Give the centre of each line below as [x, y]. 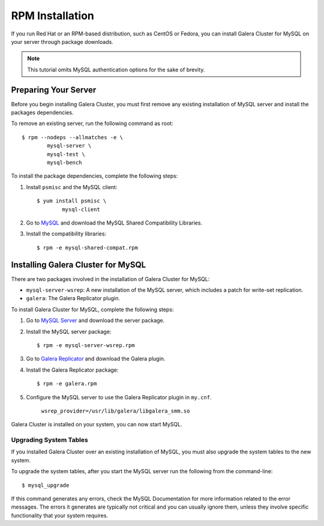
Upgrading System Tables [49, 440]
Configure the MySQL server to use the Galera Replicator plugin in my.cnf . [119, 397]
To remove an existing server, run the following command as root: [92, 124]
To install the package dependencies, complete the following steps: [94, 176]
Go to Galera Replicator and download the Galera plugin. [96, 359]
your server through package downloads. [62, 41]
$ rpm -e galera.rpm [67, 384]
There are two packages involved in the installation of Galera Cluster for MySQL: [110, 279]
